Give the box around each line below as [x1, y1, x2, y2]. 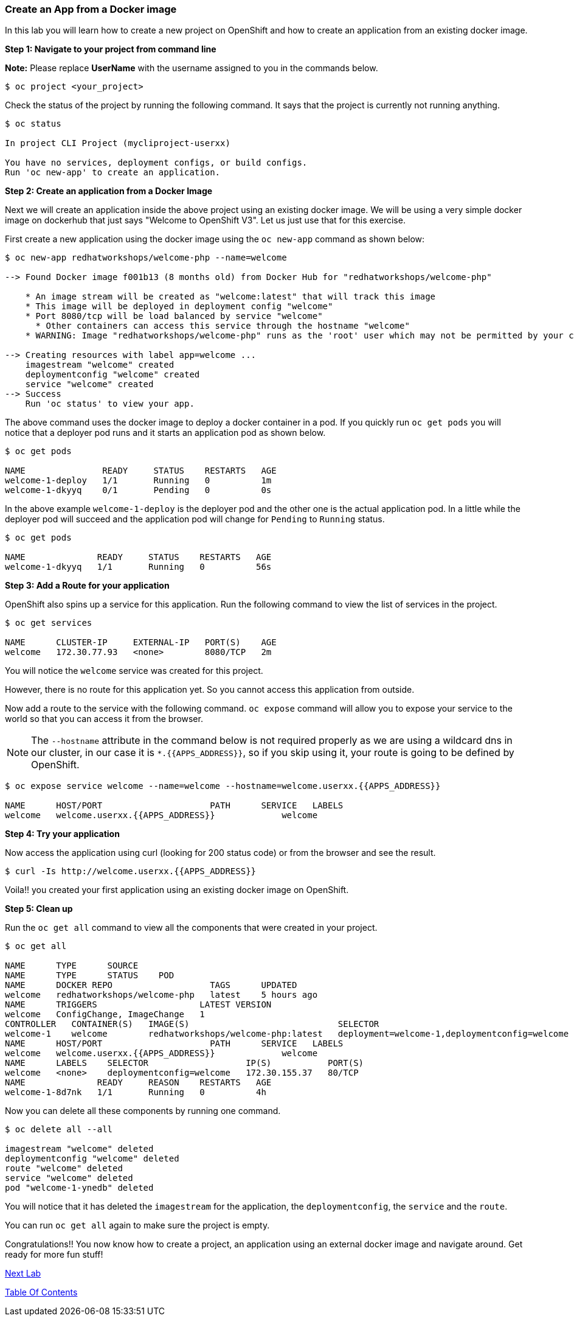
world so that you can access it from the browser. [5, 713, 203, 724]
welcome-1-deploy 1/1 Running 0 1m [5, 475, 272, 486]
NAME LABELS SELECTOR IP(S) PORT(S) [5, 1058, 364, 1068]
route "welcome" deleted [5, 1163, 123, 1174]
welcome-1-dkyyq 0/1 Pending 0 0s [5, 485, 272, 496]
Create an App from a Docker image [5, 3, 177, 15]
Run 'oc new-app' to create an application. [5, 167, 221, 178]
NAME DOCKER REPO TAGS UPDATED [5, 980, 297, 990]
